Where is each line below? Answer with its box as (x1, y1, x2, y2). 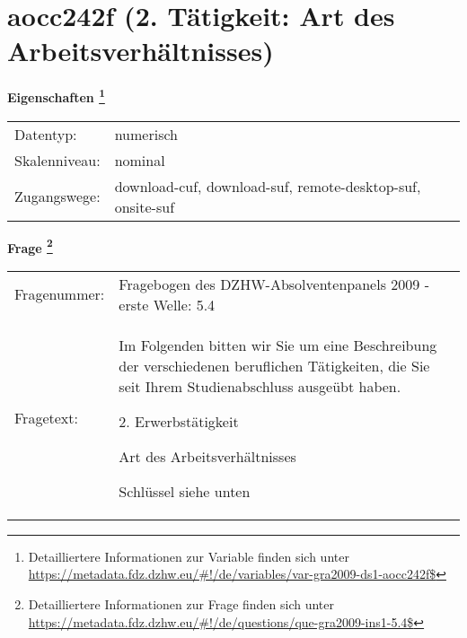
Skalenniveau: (14, 149, 101, 170)
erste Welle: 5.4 (119, 293, 216, 315)
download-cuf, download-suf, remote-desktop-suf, (114, 175, 421, 197)
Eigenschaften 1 (7, 85, 105, 106)
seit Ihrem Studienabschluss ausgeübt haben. (119, 375, 401, 397)
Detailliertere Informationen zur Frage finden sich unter (28, 595, 335, 613)
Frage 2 (7, 235, 53, 257)
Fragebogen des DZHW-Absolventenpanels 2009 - (119, 273, 429, 294)
